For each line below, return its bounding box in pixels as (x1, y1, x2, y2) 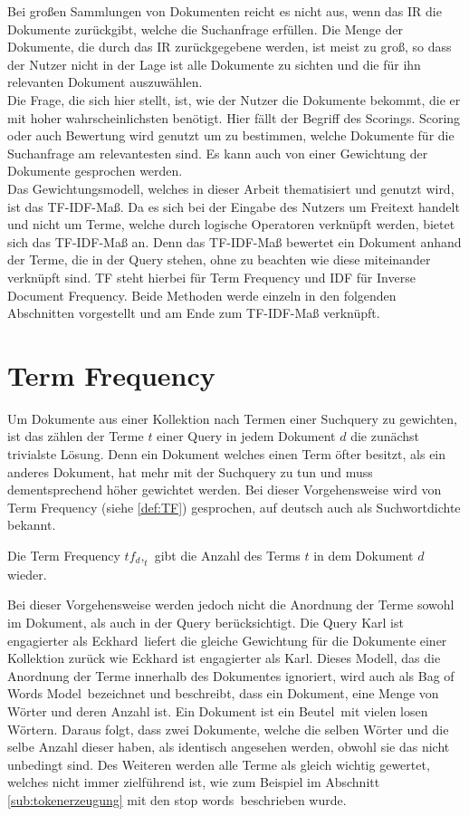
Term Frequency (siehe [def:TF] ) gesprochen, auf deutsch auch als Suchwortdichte (7, 497, 461, 516)
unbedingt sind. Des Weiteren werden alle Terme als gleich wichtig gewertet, (7, 754, 430, 773)
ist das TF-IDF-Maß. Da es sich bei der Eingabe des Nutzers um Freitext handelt (7, 197, 460, 216)
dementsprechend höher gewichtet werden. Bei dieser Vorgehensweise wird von (7, 480, 442, 499)
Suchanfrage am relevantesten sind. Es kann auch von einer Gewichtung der (7, 143, 428, 162)
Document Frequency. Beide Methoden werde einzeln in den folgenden (7, 285, 397, 304)
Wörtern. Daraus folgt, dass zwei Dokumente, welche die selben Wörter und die (7, 719, 449, 738)
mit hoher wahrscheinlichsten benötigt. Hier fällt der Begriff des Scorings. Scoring (7, 108, 461, 127)
